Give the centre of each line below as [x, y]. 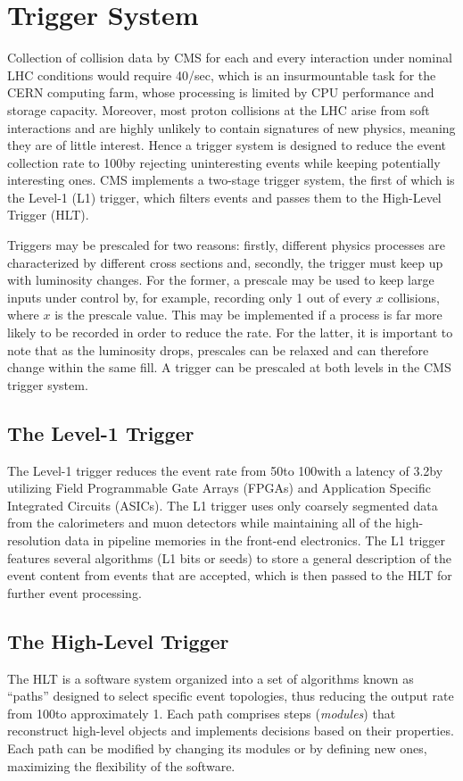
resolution [34, 540]
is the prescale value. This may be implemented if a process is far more [248, 315]
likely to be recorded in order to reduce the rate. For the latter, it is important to [230, 332]
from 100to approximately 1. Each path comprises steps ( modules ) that [202, 713]
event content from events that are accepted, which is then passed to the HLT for [230, 575]
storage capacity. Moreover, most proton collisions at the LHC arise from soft [219, 109]
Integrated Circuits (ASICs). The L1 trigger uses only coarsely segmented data [223, 505]
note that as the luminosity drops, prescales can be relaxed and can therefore [218, 349]
